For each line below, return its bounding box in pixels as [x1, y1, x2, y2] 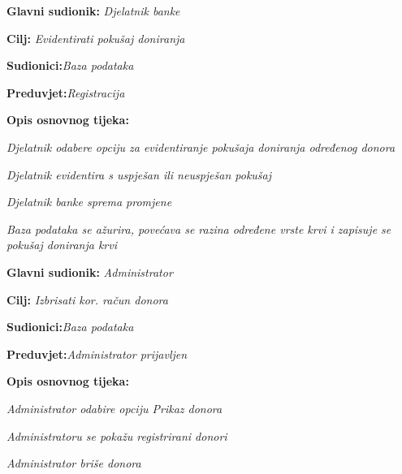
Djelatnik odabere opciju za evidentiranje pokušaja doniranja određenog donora [6, 138, 396, 155]
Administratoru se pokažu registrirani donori [6, 427, 227, 444]
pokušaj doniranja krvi [6, 236, 117, 253]
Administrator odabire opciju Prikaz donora [6, 399, 223, 416]
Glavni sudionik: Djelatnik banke [6, 2, 180, 19]
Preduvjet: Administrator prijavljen [6, 345, 188, 362]
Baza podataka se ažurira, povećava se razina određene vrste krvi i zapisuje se [6, 220, 391, 237]
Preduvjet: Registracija [6, 84, 125, 101]
